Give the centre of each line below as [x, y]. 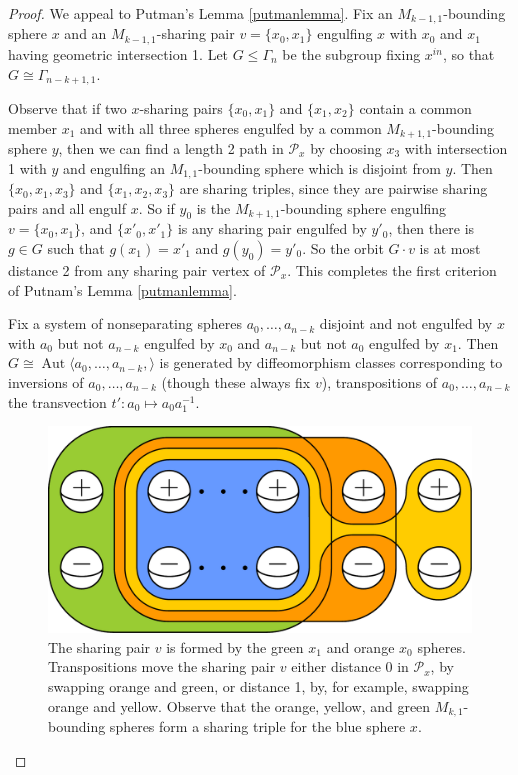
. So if [156, 207]
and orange [360, 646]
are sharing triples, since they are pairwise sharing [333, 188]
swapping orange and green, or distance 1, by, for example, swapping [258, 686]
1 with [27, 167]
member [33, 127]
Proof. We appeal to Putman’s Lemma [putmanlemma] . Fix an [200, 13]
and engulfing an [114, 167]
